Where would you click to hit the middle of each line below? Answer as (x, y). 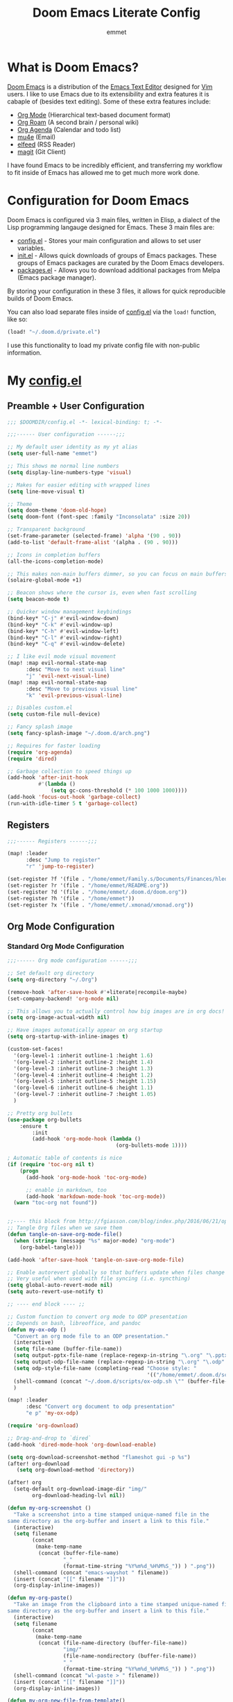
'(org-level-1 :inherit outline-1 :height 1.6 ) (84, 1055)
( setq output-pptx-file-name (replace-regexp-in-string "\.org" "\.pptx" (122, 1356)
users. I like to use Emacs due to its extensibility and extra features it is (108, 94)
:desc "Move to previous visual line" (81, 689)
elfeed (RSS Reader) (46, 144)
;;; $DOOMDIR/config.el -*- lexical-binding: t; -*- (85, 422)
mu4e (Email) (36, 137)
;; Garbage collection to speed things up (69, 771)
